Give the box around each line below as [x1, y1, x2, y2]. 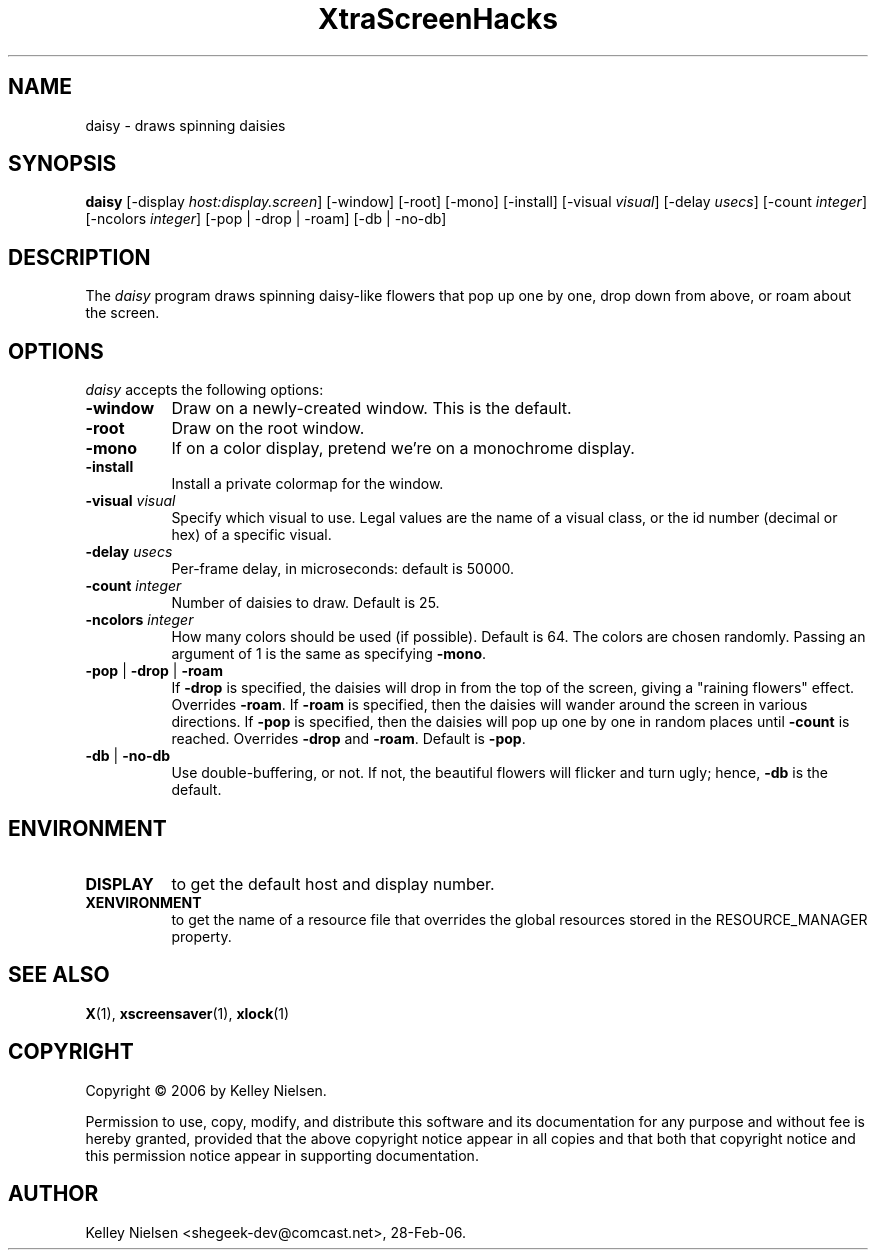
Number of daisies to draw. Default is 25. [171, 594, 440, 612]
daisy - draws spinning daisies [85, 116, 286, 134]
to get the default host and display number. [171, 873, 495, 894]
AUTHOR [8, 1181, 99, 1207]
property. [171, 927, 232, 945]
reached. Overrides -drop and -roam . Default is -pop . [171, 730, 526, 748]
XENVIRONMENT [85, 893, 202, 911]
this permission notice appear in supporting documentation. [85, 1146, 479, 1164]
